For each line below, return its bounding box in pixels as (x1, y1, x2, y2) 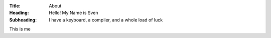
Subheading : (9, 16, 37, 22)
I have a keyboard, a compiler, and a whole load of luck (49, 16, 163, 22)
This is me (9, 26, 31, 32)
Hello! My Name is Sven (49, 10, 98, 16)
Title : (9, 3, 21, 8)
